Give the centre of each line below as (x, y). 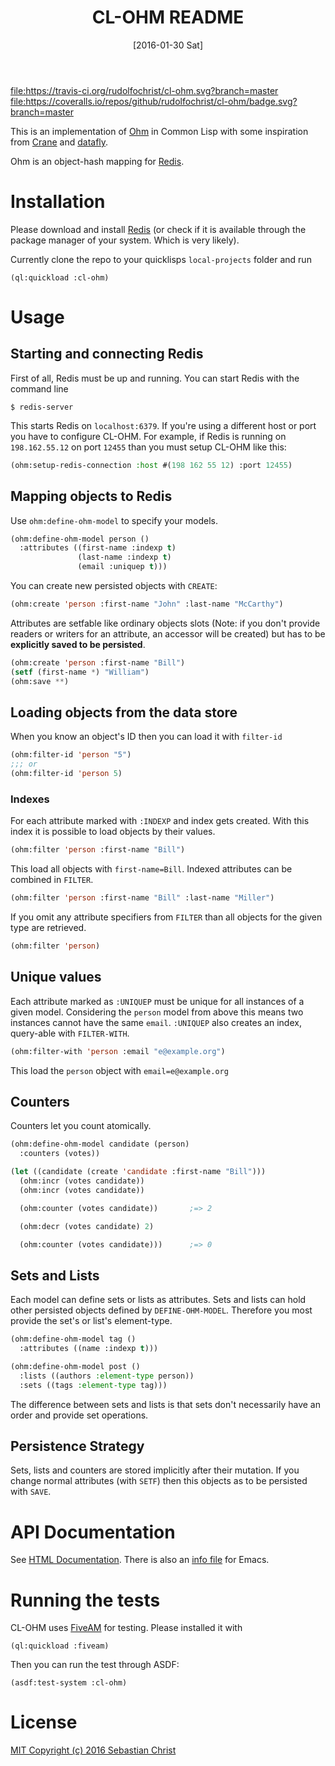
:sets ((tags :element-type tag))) (93, 1385)
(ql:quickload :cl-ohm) (60, 277)
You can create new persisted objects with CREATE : (114, 586)
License (44, 1722)
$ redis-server (42, 407)
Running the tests (85, 1600)
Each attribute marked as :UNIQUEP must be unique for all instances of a (157, 1001)
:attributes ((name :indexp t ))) (89, 1349)
